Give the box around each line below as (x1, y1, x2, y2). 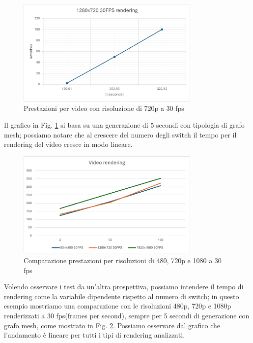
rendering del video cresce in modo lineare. (4, 139, 133, 149)
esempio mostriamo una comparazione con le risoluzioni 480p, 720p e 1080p (4, 301, 231, 311)
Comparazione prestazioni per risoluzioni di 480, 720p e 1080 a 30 (24, 255, 222, 266)
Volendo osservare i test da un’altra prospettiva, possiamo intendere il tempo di (4, 281, 244, 292)
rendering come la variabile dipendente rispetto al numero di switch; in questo (4, 291, 239, 301)
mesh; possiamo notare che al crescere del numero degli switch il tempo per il (4, 129, 237, 139)
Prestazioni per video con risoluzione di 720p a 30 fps (24, 103, 184, 113)
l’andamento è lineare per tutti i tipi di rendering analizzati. (4, 330, 185, 340)
